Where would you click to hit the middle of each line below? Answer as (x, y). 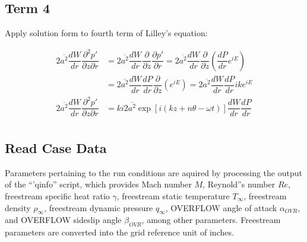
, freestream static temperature (173, 195)
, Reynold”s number (239, 184)
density (18, 207)
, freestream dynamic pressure (99, 207)
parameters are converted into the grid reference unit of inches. (119, 232)
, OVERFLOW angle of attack (221, 207)
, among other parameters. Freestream (211, 220)
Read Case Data (56, 147)
